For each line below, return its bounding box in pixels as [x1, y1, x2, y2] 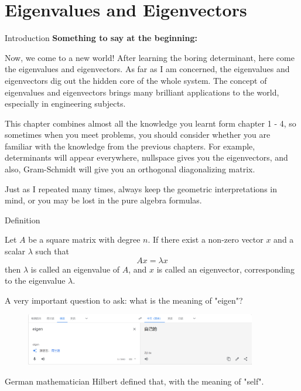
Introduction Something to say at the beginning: [5, 32, 197, 44]
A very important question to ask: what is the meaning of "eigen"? [5, 294, 243, 306]
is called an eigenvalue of [30, 263, 120, 275]
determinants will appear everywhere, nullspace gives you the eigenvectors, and [5, 151, 288, 164]
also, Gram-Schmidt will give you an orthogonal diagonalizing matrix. [5, 163, 255, 175]
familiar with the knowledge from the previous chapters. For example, [5, 140, 255, 152]
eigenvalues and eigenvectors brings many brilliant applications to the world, [5, 86, 279, 98]
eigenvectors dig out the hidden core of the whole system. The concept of [5, 74, 267, 86]
